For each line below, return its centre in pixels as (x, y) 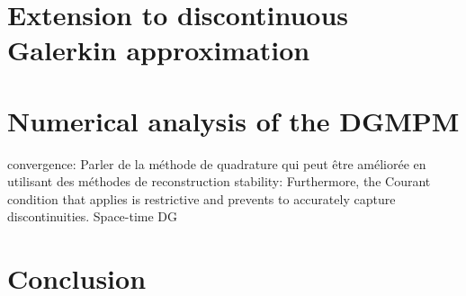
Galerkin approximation (159, 50)
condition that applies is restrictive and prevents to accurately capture (202, 198)
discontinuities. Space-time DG (93, 216)
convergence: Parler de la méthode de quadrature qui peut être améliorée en (217, 163)
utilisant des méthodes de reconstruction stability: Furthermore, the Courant (219, 181)
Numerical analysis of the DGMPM (233, 120)
